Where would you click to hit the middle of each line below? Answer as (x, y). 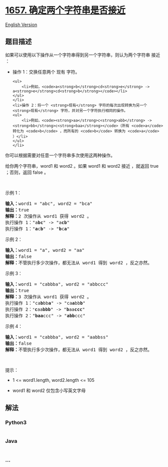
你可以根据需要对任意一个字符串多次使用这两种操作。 (60, 155)
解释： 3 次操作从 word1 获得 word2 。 (48, 297)
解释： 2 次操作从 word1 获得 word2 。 (48, 216)
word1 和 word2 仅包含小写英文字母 (49, 390)
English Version (21, 24)
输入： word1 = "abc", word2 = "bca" (49, 204)
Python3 (16, 423)
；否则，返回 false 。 (27, 172)
